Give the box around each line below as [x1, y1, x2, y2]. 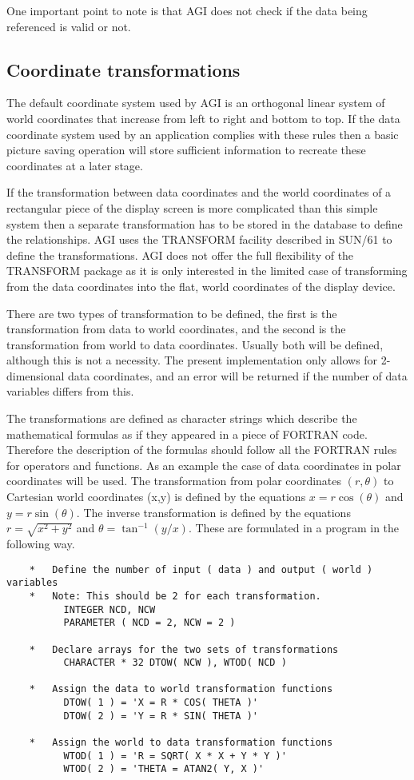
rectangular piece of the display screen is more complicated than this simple [6, 199, 378, 216]
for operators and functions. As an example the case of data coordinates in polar [6, 456, 401, 473]
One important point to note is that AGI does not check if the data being [6, 2, 368, 18]
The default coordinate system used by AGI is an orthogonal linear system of [6, 94, 385, 111]
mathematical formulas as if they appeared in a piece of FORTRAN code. [6, 425, 368, 442]
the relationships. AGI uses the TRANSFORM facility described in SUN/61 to [6, 231, 392, 248]
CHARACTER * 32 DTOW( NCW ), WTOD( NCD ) [63, 657, 287, 669]
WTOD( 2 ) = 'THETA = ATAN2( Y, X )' [63, 763, 265, 775]
